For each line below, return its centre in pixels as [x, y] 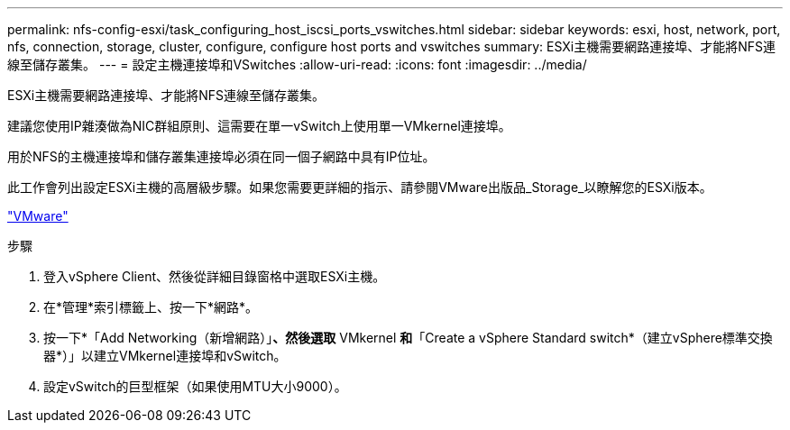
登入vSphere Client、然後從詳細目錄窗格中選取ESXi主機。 [215, 276]
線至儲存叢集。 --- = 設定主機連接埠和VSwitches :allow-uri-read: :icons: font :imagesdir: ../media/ [297, 64]
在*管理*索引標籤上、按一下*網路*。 [151, 307]
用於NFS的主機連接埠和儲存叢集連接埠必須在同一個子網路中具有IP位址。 [221, 156]
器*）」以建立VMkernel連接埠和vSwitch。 [165, 356]
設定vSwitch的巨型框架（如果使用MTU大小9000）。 [195, 386]
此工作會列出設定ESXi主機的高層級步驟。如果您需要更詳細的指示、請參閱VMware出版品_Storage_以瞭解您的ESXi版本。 [360, 187]
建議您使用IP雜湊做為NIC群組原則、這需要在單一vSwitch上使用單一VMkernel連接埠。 [259, 126]
